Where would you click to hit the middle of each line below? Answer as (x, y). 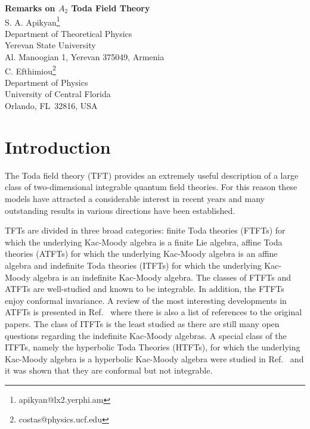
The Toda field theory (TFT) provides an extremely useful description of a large (152, 175)
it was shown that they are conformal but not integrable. (109, 370)
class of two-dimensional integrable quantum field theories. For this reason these (151, 187)
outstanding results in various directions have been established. (120, 210)
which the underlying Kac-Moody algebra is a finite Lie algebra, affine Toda (144, 242)
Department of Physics (46, 82)
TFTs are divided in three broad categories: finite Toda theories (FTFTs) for (145, 230)
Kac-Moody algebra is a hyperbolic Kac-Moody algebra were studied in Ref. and (154, 358)
